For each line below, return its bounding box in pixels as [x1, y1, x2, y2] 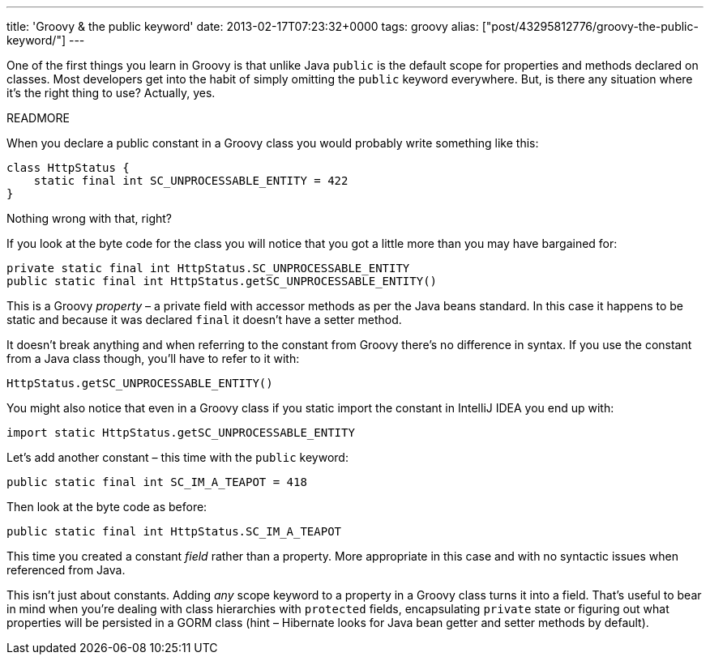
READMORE [6, 111, 70, 125]
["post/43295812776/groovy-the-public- [481, 19, 699, 33]
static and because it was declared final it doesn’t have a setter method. [6, 313, 402, 326]
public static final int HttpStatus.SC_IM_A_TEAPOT [6, 525, 342, 538]
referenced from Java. [6, 563, 126, 577]
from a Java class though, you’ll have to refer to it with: [6, 352, 300, 365]
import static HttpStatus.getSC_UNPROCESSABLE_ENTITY [6, 426, 355, 439]
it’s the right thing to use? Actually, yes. [6, 86, 216, 100]
